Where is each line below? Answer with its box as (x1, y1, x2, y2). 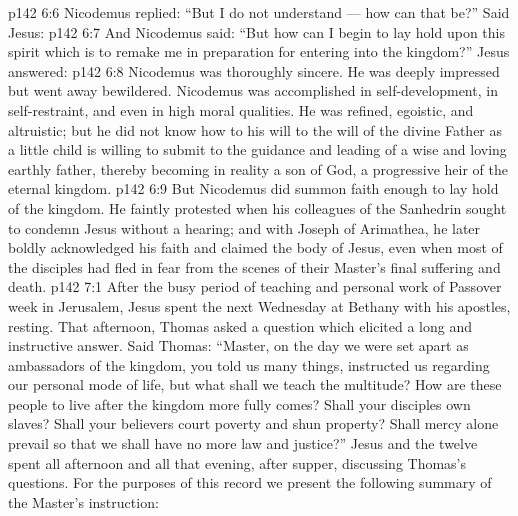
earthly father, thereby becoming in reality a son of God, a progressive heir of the (8, 158, 508, 179)
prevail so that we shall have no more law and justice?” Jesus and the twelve (8, 433, 478, 454)
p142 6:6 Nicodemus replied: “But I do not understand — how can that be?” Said (8, 2, 510, 22)
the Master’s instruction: (8, 491, 159, 512)
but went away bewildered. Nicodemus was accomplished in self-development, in (8, 80, 498, 101)
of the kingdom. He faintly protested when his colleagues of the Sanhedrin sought (8, 197, 507, 218)
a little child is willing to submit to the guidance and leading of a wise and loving (8, 139, 507, 160)
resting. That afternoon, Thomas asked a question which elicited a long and (8, 315, 472, 336)
